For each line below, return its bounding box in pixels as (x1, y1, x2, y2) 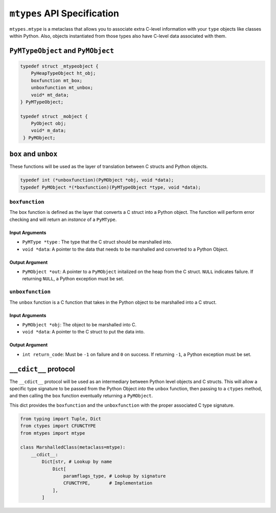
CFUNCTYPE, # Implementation (63, 480, 153, 486)
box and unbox (9, 150, 58, 159)
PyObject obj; (31, 121, 66, 126)
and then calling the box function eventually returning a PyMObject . (9, 393, 153, 399)
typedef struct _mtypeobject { (20, 63, 99, 69)
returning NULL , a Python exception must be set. (22, 276, 124, 282)
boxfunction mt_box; (31, 77, 83, 83)
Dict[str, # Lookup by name (41, 459, 112, 465)
